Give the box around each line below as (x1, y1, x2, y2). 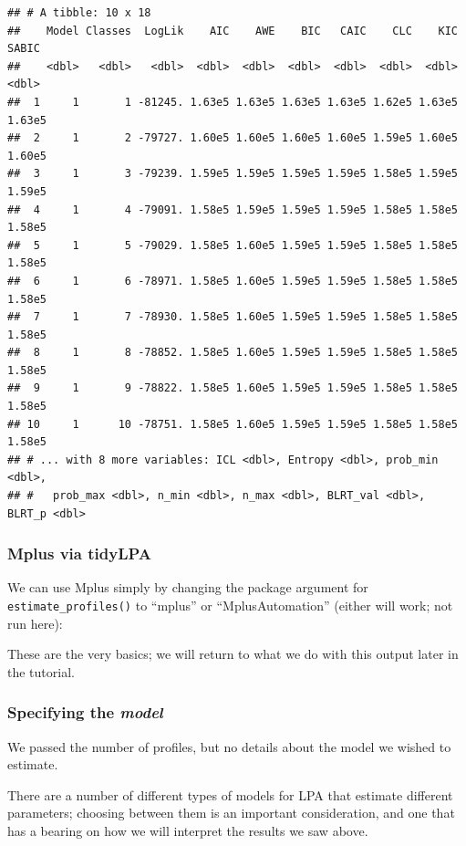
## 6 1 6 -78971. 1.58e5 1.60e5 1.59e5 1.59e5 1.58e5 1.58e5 (7, 274, 458, 287)
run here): (7, 613, 63, 632)
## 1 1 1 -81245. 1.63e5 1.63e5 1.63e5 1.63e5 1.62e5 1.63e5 (7, 95, 458, 109)
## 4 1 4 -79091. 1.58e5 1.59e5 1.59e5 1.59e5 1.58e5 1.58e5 (7, 203, 458, 216)
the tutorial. (7, 662, 75, 681)
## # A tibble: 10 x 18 (7, 6, 151, 19)
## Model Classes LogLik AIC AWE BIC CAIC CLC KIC (7, 24, 458, 37)
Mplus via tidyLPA (7, 542, 151, 565)
